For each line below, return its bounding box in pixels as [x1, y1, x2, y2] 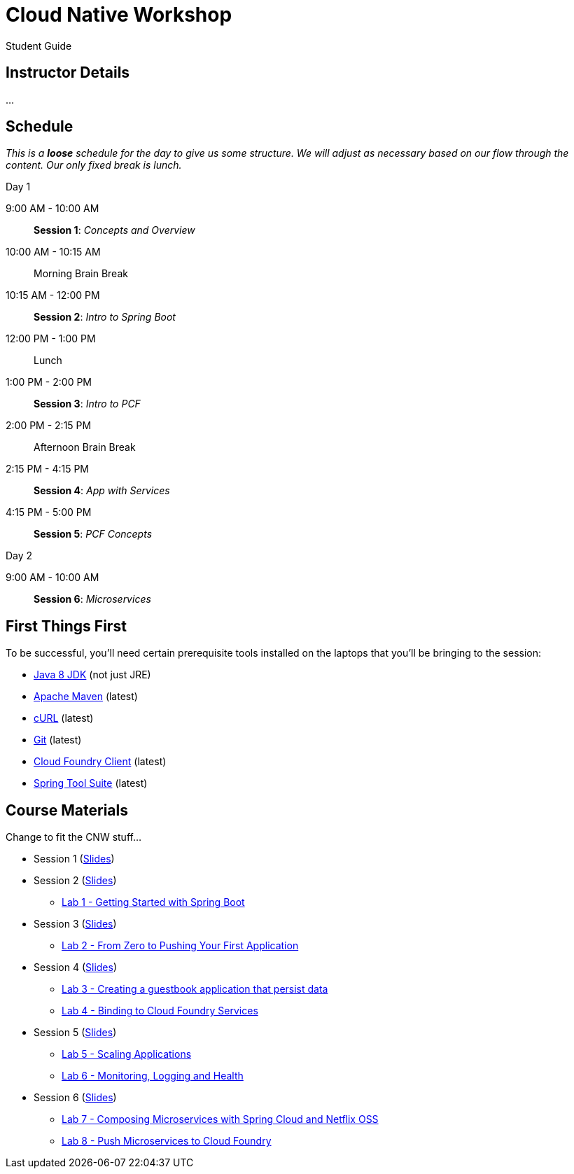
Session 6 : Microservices [34, 593, 151, 606]
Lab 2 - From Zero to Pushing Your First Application [62, 939, 299, 952]
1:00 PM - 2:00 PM [6, 376, 92, 389]
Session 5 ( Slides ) [34, 1026, 117, 1039]
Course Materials [6, 801, 129, 819]
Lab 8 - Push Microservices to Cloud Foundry [62, 1135, 272, 1147]
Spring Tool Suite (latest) [34, 777, 148, 790]
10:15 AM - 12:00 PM [6, 289, 100, 302]
